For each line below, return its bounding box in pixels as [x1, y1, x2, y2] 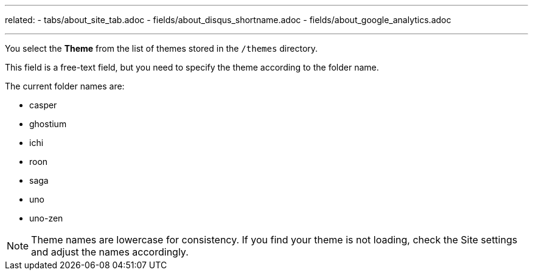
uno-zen [29, 213, 63, 223]
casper [29, 100, 57, 110]
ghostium [29, 119, 67, 129]
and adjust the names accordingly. [31, 246, 189, 258]
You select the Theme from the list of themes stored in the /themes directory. [5, 43, 318, 54]
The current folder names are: [5, 81, 125, 91]
